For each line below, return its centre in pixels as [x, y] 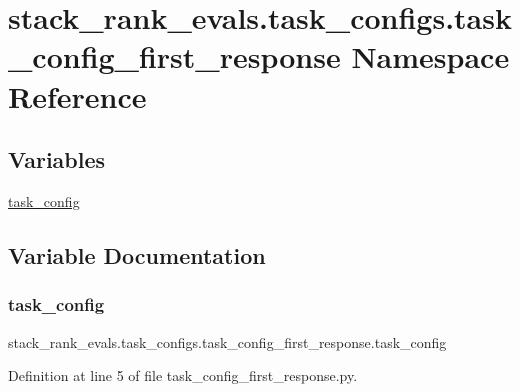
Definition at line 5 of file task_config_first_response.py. [183, 375]
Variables [57, 159]
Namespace [430, 56]
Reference [77, 95]
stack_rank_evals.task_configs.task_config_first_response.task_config [227, 341]
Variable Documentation [137, 254]
